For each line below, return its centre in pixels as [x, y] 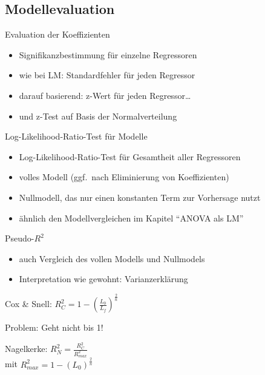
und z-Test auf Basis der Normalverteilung [98, 116]
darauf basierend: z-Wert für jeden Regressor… [105, 95]
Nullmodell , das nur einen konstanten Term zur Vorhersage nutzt [140, 197]
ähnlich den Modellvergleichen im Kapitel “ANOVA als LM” [131, 218]
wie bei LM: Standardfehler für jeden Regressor [107, 75]
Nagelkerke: [26, 349]
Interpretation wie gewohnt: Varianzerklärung [103, 279]
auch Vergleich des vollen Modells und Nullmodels [112, 258]
